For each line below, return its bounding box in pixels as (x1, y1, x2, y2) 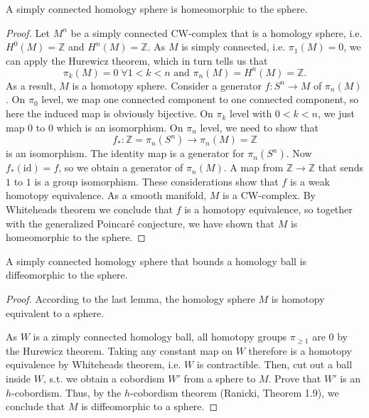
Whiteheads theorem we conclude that (6, 202, 173, 217)
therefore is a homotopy (248, 343, 352, 358)
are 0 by (312, 329, 348, 344)
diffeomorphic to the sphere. (6, 267, 128, 282)
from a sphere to (183, 370, 256, 385)
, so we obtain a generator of (58, 160, 183, 175)
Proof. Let (6, 25, 50, 40)
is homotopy (271, 291, 325, 306)
